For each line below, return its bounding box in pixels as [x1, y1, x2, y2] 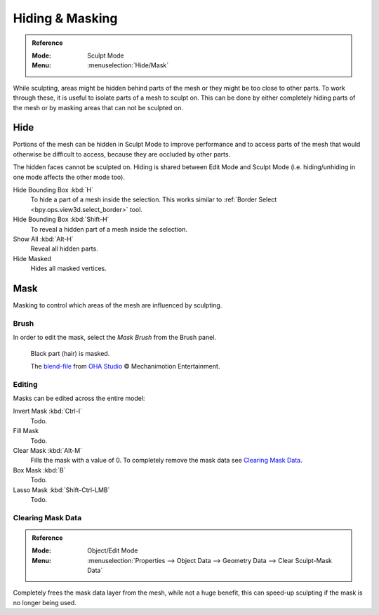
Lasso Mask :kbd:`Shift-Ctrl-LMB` [13, 485, 110, 494]
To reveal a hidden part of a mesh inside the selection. [30, 225, 188, 233]
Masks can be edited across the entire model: [13, 394, 145, 403]
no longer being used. [13, 598, 77, 607]
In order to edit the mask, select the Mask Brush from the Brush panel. [13, 333, 217, 342]
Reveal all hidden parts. [30, 244, 98, 253]
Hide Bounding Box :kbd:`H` [13, 185, 94, 194]
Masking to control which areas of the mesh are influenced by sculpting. [13, 301, 222, 309]
